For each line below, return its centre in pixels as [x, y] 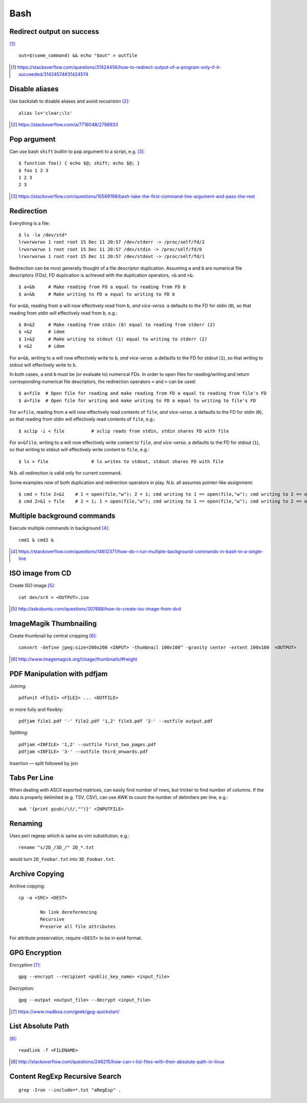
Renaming [26, 824]
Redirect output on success [54, 32]
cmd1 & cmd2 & [36, 540]
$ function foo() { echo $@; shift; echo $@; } [79, 163]
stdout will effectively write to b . [43, 365]
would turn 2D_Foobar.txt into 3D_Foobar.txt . [62, 859]
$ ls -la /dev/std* [43, 235]
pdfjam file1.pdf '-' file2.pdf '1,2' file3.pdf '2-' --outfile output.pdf [116, 721]
